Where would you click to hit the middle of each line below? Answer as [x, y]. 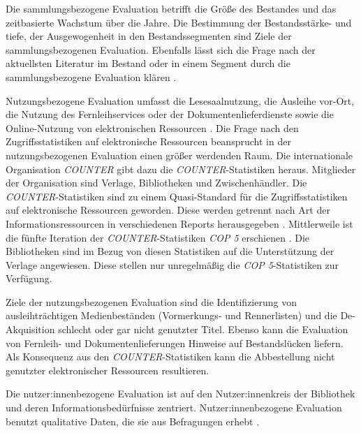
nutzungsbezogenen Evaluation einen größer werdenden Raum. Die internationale [179, 155]
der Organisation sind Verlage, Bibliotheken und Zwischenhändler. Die [156, 183]
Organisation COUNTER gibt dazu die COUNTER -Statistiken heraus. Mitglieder [181, 169]
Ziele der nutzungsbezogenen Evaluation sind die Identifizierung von [151, 301]
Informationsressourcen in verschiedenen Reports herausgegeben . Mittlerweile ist [179, 223]
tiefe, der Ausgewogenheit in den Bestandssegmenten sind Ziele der [149, 36]
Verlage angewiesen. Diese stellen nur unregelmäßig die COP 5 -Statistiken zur [172, 264]
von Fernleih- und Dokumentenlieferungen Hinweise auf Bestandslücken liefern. [175, 343]
